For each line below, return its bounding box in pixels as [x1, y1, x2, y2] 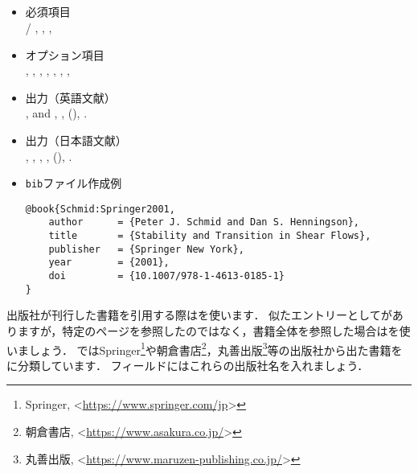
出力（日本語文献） [25, 131, 127, 148]
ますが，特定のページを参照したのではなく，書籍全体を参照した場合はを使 [17, 322, 411, 339]
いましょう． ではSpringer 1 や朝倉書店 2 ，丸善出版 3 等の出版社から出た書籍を [6, 339, 403, 358]
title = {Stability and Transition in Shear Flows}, [48, 230, 371, 242]
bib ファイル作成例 [25, 175, 122, 191]
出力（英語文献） [25, 88, 116, 105]
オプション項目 [25, 46, 104, 63]
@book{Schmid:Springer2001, [25, 203, 175, 215]
